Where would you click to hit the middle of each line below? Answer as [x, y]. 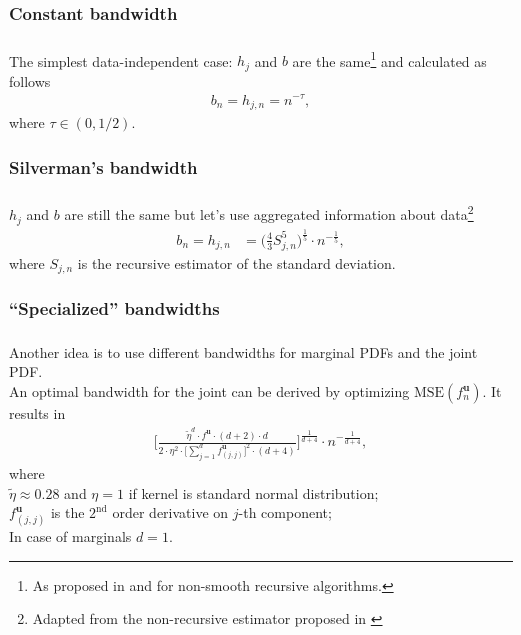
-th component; [285, 512]
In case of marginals [70, 535]
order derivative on [170, 512]
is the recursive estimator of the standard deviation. [236, 262]
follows [30, 80]
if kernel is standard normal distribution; [253, 492]
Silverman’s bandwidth [103, 166]
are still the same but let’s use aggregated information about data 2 [269, 213]
